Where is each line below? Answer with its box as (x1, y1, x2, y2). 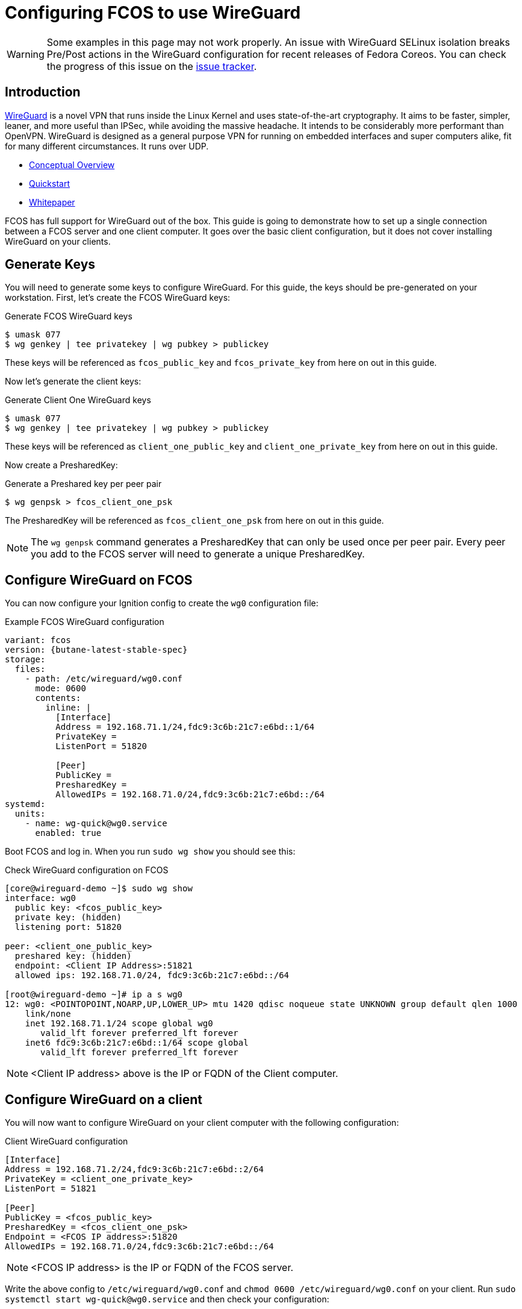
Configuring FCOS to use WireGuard (5, 2, 301, 23)
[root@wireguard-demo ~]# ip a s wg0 (5, 990, 183, 1000)
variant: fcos (5, 635, 71, 645)
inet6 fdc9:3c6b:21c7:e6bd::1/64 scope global (25, 1038, 249, 1048)
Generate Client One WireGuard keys (5, 395, 151, 406)
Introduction (5, 84, 81, 100)
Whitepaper (29, 196, 75, 207)
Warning (7, 48, 45, 60)
